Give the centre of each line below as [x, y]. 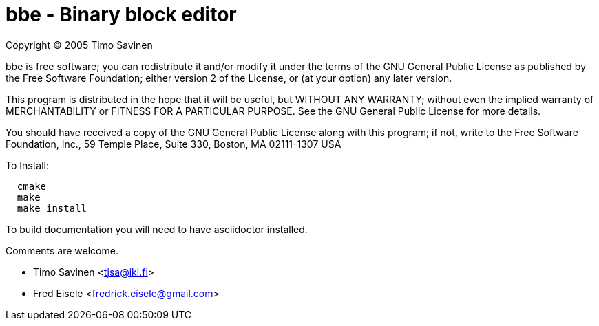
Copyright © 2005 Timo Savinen [79, 45]
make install [52, 208]
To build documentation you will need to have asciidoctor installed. [157, 229]
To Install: [28, 165]
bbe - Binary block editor [121, 14]
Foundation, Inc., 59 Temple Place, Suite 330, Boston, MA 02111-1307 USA [174, 144]
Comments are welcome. [62, 250]
